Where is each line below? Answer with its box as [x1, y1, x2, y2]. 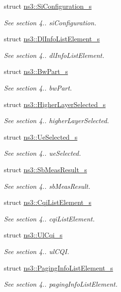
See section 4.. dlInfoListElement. [4, 50, 104, 60]
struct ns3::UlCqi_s [4, 230, 63, 240]
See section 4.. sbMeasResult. [4, 181, 90, 191]
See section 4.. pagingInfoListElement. [4, 279, 118, 289]
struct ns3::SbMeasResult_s [4, 164, 87, 174]
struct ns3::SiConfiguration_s [4, 1, 92, 11]
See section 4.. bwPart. [4, 82, 72, 92]
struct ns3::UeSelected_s [4, 131, 78, 142]
